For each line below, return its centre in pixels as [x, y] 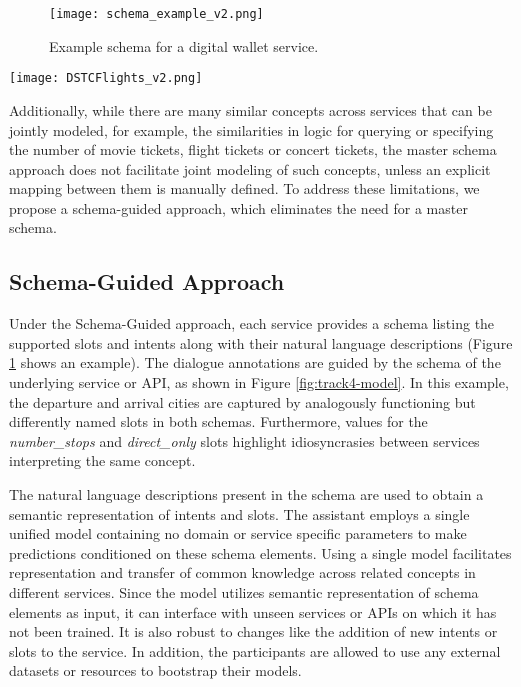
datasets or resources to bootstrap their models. [155, 670]
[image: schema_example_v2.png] [156, 14]
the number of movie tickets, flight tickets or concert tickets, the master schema [253, 149]
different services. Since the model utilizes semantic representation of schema [244, 591]
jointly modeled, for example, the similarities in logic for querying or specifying [251, 129]
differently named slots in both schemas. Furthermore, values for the [218, 421]
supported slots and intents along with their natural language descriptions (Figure [261, 342]
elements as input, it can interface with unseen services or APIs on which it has [253, 611]
